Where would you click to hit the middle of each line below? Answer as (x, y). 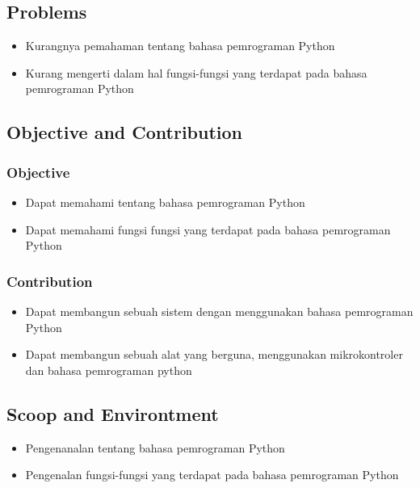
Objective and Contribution (125, 132)
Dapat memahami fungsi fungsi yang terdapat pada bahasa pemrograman (208, 229)
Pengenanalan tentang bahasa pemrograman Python (155, 447)
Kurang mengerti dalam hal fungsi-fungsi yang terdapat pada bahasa (196, 72)
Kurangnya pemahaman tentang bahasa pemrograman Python (180, 46)
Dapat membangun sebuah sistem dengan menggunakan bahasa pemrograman (219, 311)
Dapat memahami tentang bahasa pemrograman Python (165, 202)
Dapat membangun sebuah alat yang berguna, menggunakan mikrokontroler (214, 354)
